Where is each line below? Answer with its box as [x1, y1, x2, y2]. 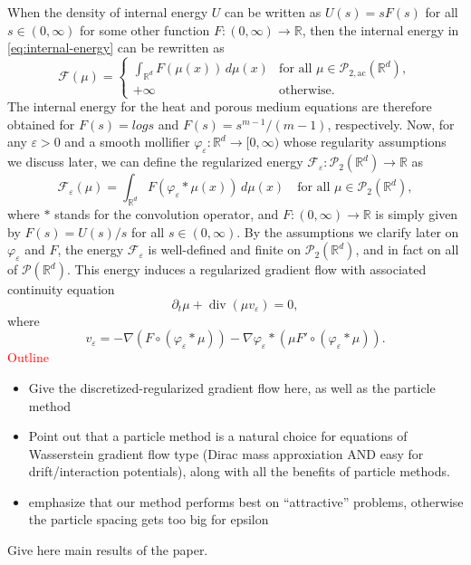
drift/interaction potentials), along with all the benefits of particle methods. [28, 462, 450, 481]
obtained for [7, 114, 75, 133]
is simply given [375, 204, 458, 223]
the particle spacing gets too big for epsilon [28, 510, 269, 529]
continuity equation [7, 280, 115, 299]
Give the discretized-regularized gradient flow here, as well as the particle [28, 378, 436, 397]
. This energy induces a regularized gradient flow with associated [66, 260, 427, 279]
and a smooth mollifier [64, 132, 190, 151]
